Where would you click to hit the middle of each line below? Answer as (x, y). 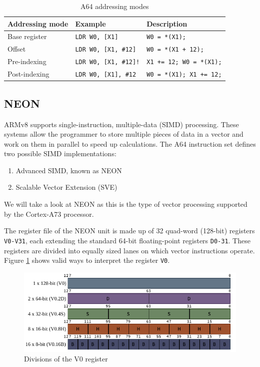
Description (167, 23)
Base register (27, 36)
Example (90, 23)
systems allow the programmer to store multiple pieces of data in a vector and (124, 134)
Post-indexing (28, 74)
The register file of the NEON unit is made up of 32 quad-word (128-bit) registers (129, 231)
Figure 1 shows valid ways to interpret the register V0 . (87, 260)
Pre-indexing (27, 61)
